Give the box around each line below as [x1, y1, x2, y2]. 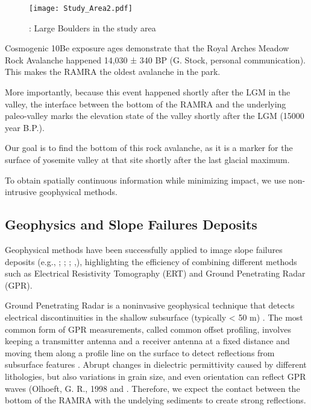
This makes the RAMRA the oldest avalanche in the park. [5, 65, 221, 78]
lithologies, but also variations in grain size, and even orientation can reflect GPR [5, 370, 306, 382]
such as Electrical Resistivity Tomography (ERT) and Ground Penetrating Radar [5, 267, 306, 280]
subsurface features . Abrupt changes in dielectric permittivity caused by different [5, 358, 307, 371]
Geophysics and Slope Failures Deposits [5, 215, 257, 234]
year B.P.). [5, 121, 45, 133]
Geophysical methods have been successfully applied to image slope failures [5, 243, 283, 255]
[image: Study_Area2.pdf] [29, 4, 133, 13]
